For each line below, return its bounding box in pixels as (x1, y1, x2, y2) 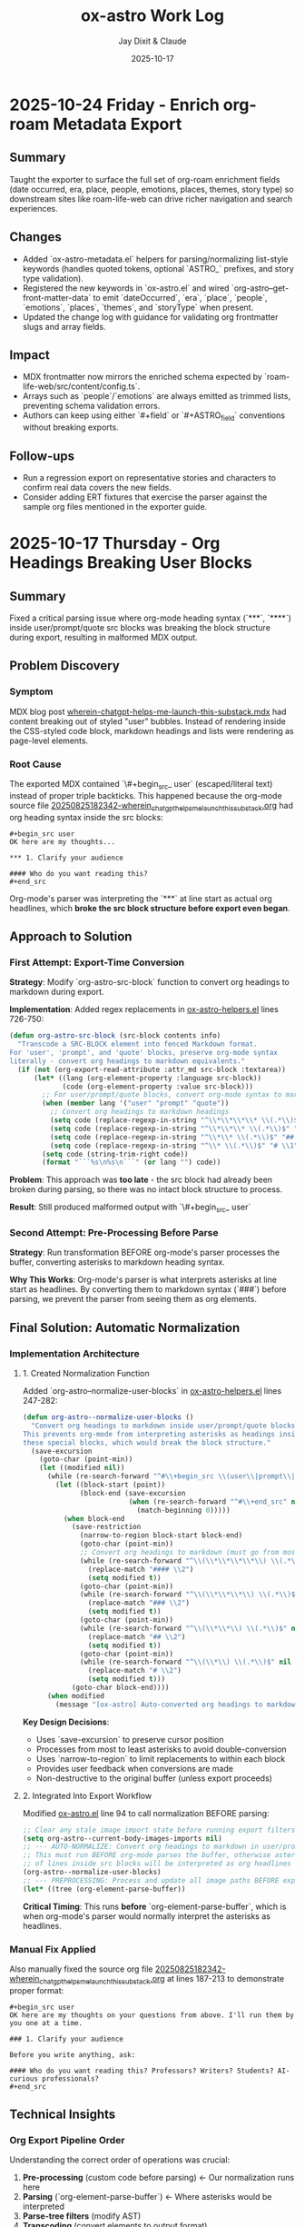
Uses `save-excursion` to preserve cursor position (35, 1734, 224, 1745)
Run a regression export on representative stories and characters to (22, 472, 277, 482)
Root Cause (9, 758, 62, 771)
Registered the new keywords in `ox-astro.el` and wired (22, 283, 230, 293)
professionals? (42, 2073, 100, 2083)
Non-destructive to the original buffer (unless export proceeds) (35, 1773, 272, 1784)
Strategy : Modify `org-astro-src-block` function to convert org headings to (9, 977, 290, 988)
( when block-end (63, 1514, 125, 1523)
